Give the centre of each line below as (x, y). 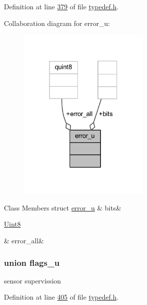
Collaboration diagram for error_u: (57, 23)
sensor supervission (33, 280)
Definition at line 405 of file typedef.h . (61, 297)
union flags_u (32, 262)
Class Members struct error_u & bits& (63, 207)
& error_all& (24, 241)
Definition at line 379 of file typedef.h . (61, 6)
